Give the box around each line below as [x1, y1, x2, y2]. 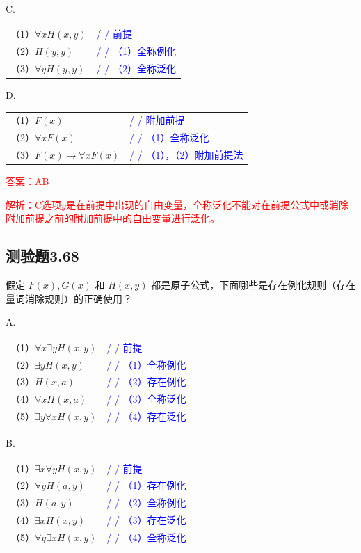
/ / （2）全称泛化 [96, 61, 176, 76]
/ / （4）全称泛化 [106, 529, 186, 544]
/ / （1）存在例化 [106, 478, 186, 492]
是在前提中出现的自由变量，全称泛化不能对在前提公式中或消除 [65, 197, 348, 211]
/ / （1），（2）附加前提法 [129, 147, 243, 162]
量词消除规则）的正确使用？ [6, 291, 132, 305]
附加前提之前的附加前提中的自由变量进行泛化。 [6, 211, 220, 225]
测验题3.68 [6, 245, 79, 266]
